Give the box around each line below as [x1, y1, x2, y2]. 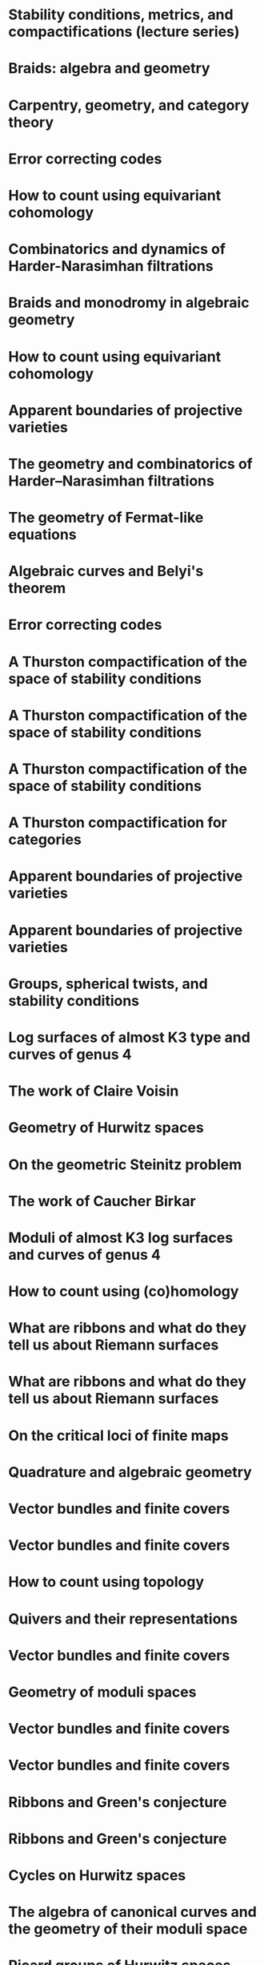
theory [8, 113, 54, 131]
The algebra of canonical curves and [8, 1903, 258, 1921]
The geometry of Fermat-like [8, 509, 204, 527]
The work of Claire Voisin [8, 1082, 179, 1100]
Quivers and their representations [8, 1609, 238, 1628]
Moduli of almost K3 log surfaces [8, 1229, 234, 1247]
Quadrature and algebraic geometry [8, 1463, 252, 1481]
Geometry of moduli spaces [8, 1683, 197, 1701]
